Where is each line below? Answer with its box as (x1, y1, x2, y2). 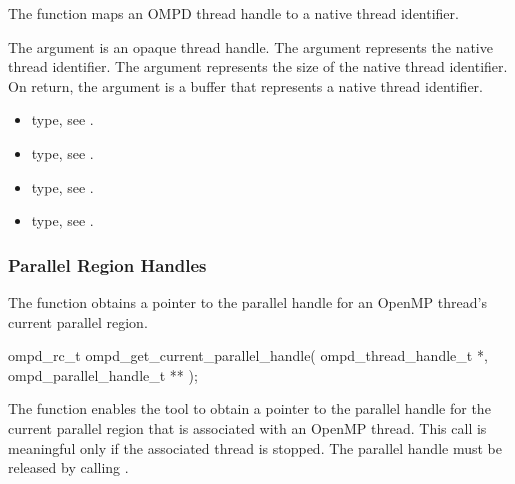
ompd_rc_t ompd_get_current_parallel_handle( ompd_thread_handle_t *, (8, 345, 488, 366)
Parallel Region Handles (8, 252, 207, 277)
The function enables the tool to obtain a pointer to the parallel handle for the (8, 398, 491, 419)
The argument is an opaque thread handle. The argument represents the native (8, 36, 493, 57)
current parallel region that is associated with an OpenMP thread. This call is (8, 417, 487, 438)
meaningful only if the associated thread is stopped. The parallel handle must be (8, 437, 502, 458)
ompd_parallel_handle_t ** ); (8, 364, 198, 385)
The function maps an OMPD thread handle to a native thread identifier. (8, 3, 459, 23)
